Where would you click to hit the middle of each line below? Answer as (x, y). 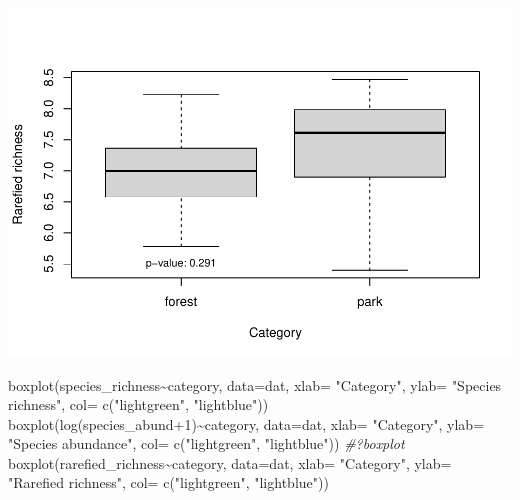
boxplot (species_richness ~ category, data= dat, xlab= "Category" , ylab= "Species (255, 384)
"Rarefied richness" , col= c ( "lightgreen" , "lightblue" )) (168, 482)
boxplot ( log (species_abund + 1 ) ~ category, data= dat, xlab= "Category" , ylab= (246, 423)
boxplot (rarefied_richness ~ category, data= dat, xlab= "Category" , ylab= (230, 462)
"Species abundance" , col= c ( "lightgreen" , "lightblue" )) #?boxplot (206, 443)
